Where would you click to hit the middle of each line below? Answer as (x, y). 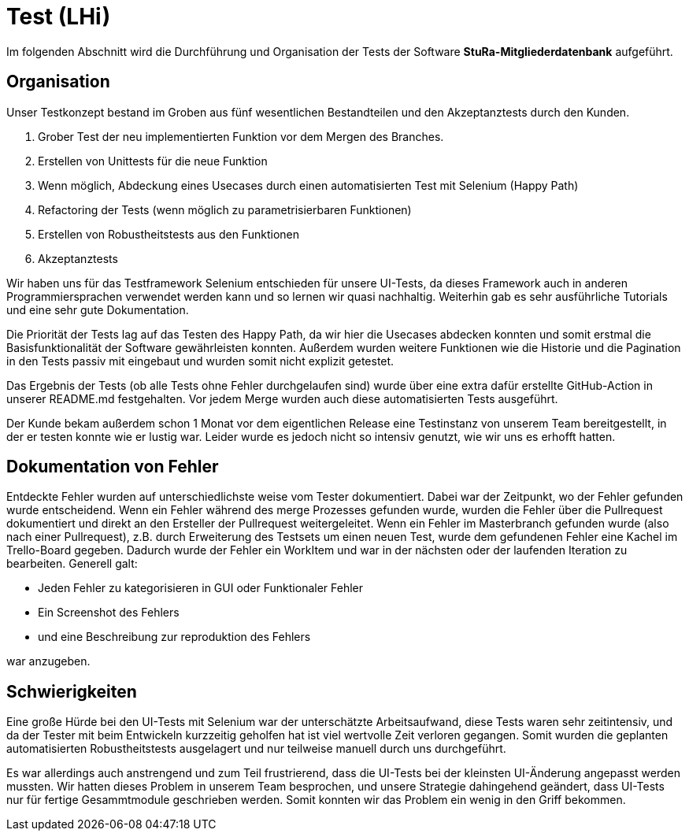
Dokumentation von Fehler (113, 467)
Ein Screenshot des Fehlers (109, 613)
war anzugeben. (48, 661)
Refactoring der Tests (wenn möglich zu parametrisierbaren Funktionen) (225, 209)
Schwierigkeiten (72, 691)
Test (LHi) (59, 17)
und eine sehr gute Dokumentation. (98, 309)
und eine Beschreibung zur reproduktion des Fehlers (174, 637)
